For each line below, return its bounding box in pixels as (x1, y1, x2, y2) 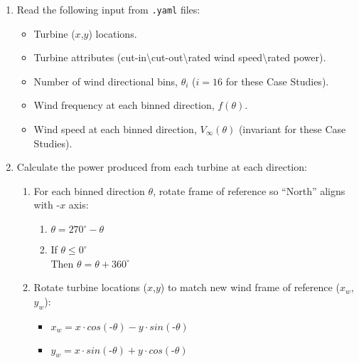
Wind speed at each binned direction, (33, 122, 197, 137)
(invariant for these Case (238, 122, 346, 137)
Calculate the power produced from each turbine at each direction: (16, 159, 307, 174)
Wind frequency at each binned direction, (33, 98, 215, 112)
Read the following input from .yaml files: (16, 2, 200, 16)
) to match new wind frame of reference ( (160, 280, 340, 295)
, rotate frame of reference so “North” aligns (153, 183, 345, 198)
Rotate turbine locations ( (33, 280, 147, 295)
